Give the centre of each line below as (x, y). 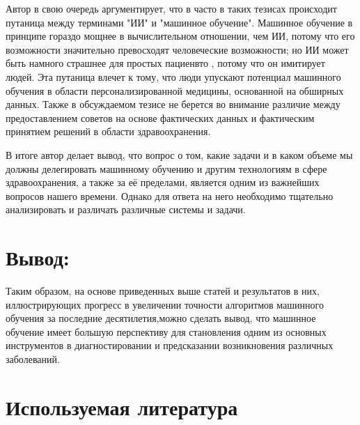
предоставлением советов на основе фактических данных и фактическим (160, 117)
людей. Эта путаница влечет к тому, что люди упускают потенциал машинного (173, 76)
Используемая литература (122, 407)
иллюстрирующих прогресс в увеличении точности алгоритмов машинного (165, 304)
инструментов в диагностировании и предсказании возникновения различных (170, 345)
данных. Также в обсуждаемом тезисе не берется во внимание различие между (173, 104)
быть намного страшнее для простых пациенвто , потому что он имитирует (165, 63)
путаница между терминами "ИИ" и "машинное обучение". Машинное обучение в (179, 22)
